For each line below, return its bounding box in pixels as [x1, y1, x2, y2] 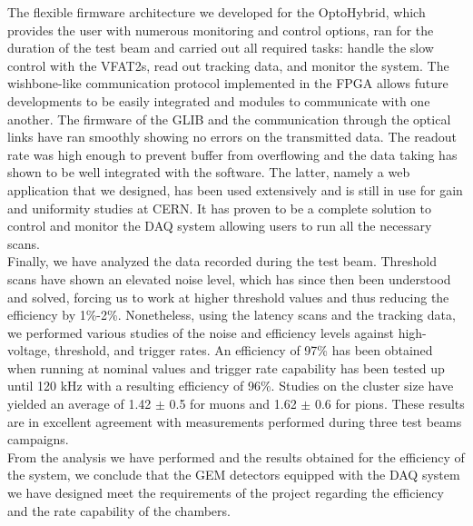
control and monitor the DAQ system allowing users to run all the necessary [7, 216, 432, 235]
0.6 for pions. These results [314, 394, 465, 413]
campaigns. [7, 430, 69, 449]
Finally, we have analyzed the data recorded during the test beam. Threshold [7, 252, 438, 271]
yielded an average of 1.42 [7, 394, 152, 413]
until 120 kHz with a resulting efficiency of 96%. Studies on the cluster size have [7, 376, 454, 395]
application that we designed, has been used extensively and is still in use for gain [7, 180, 463, 199]
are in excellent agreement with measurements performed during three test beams [7, 412, 462, 431]
